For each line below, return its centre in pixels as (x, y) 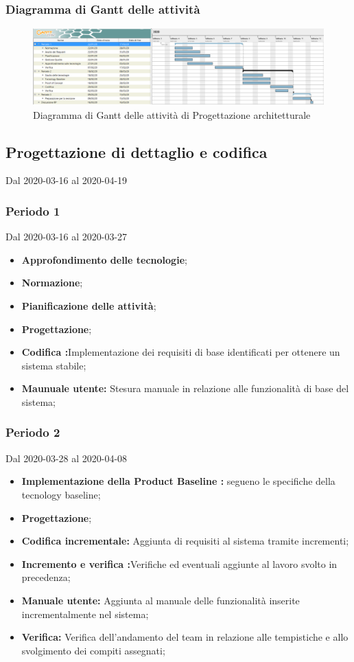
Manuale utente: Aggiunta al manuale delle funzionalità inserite (161, 600)
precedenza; (46, 577)
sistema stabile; (54, 365)
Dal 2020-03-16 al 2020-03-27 (67, 237)
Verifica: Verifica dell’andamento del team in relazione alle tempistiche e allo (185, 637)
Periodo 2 (33, 432)
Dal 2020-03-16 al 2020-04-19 (67, 180)
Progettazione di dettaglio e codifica (137, 151)
